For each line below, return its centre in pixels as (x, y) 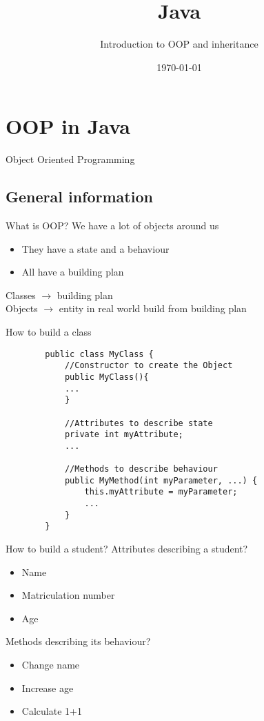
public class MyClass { (99, 354)
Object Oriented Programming (70, 159)
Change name (51, 665)
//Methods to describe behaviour (141, 469)
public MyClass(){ (106, 377)
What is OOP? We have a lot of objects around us (112, 225)
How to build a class (49, 332)
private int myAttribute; (124, 435)
